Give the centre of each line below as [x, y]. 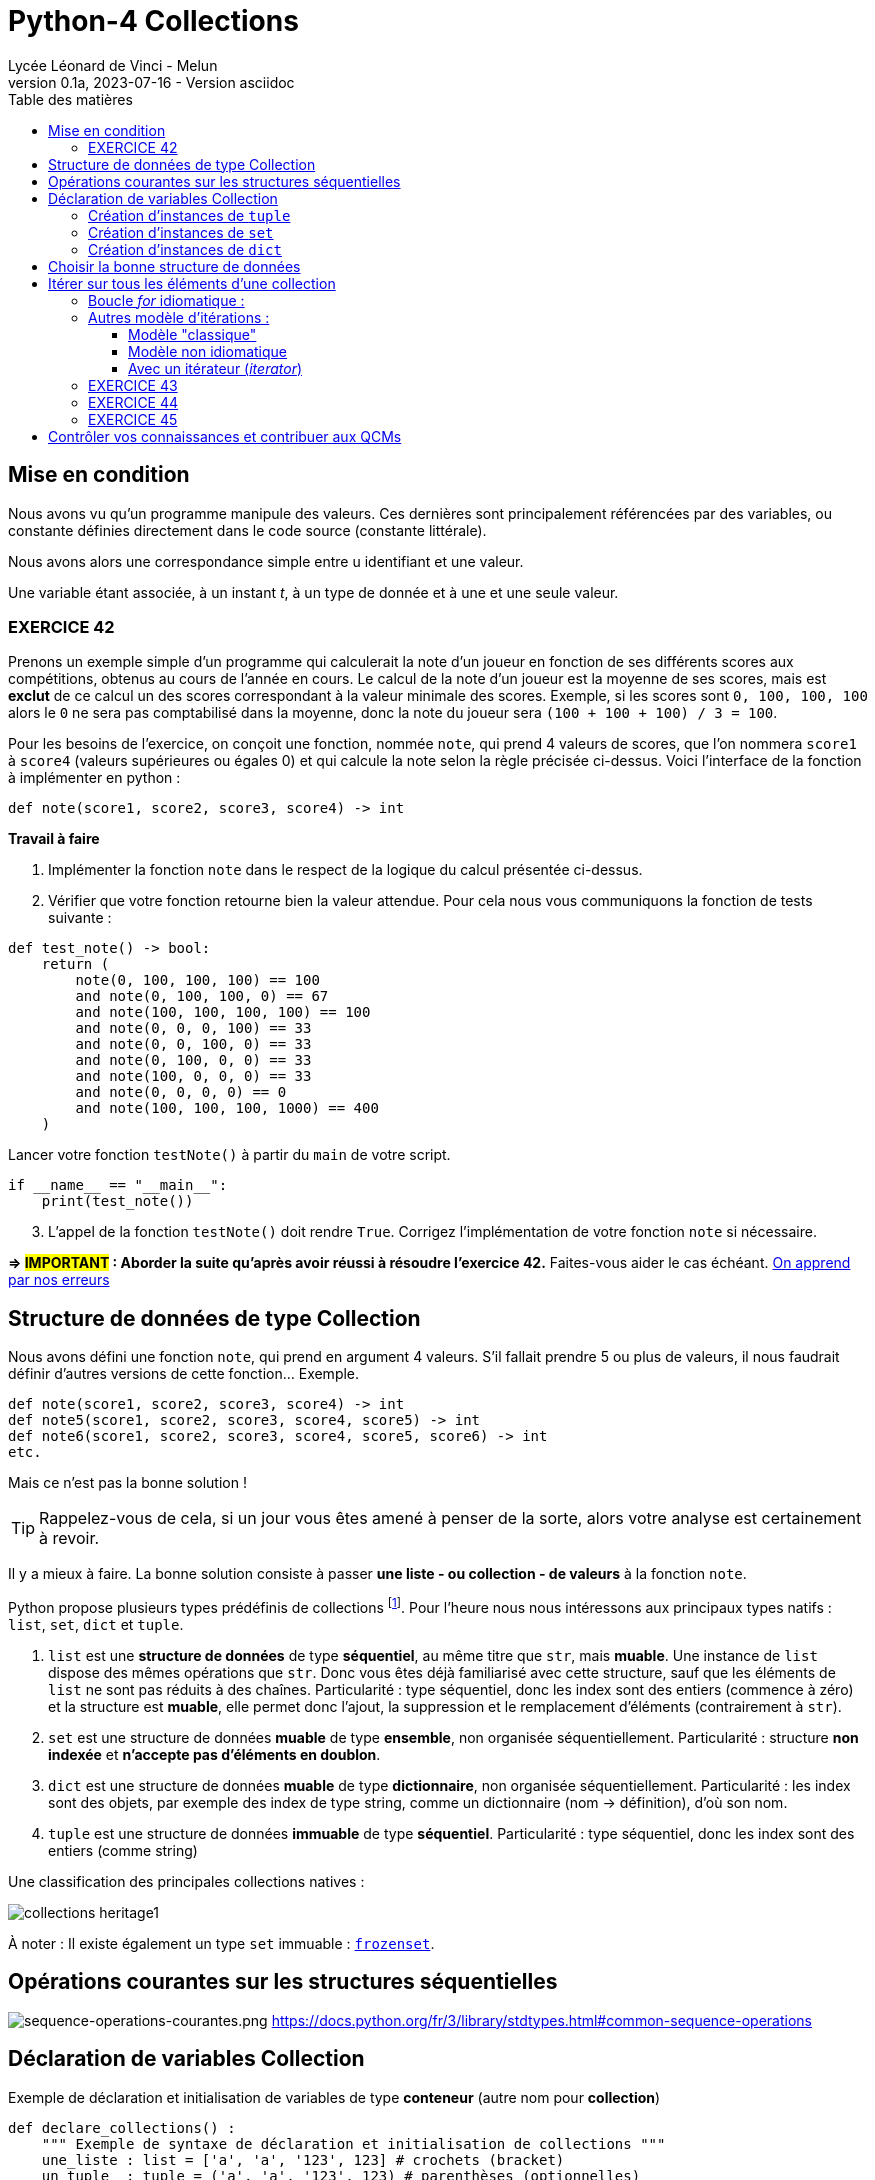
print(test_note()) [117, 1201]
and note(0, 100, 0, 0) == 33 [193, 1060]
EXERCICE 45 [133, 419]
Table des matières [70, 99]
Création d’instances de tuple [189, 215]
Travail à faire [54, 839]
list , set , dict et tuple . [96, 1624]
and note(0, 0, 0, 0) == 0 [181, 1092]
